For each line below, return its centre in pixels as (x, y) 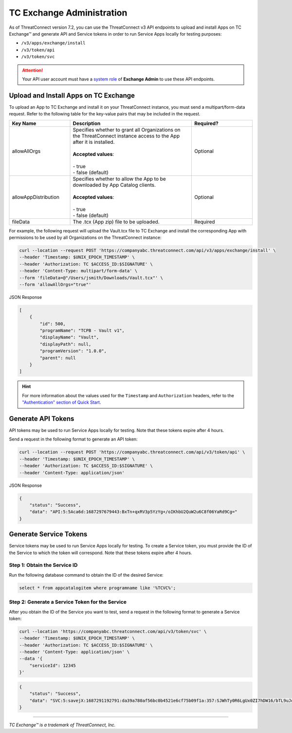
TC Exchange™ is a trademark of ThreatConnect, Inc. (62, 725)
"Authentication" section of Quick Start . (62, 403)
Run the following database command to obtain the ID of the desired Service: (86, 575)
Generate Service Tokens (48, 534)
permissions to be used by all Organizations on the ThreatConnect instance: (85, 237)
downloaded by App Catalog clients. (114, 185)
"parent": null (58, 358)
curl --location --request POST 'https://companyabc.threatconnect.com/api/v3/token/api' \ (132, 452)
